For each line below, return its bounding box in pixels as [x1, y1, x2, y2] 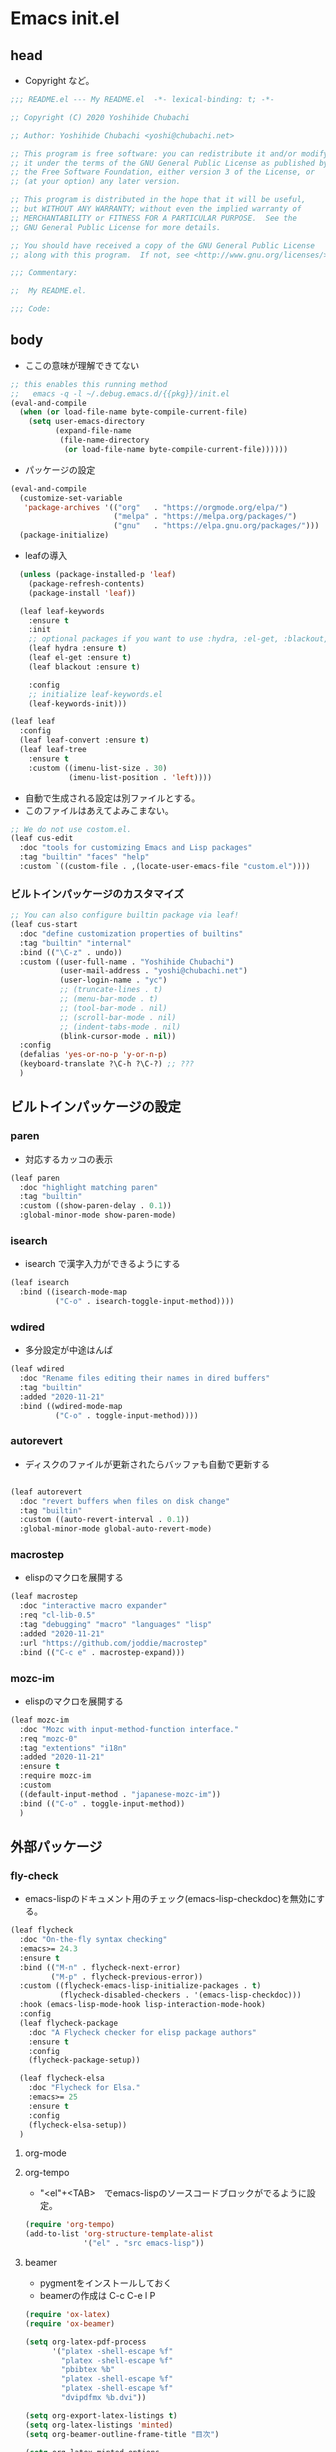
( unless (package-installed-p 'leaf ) [19, 570, 177, 580]
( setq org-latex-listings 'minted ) [24, 2420, 174, 2430]
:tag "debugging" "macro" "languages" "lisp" [19, 1620, 213, 1630]
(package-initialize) [19, 530, 110, 541]
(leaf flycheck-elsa [19, 2073, 105, 2084]
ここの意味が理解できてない [24, 359, 140, 371]
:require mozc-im [19, 1771, 92, 1781]
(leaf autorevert [10, 1487, 83, 1497]
